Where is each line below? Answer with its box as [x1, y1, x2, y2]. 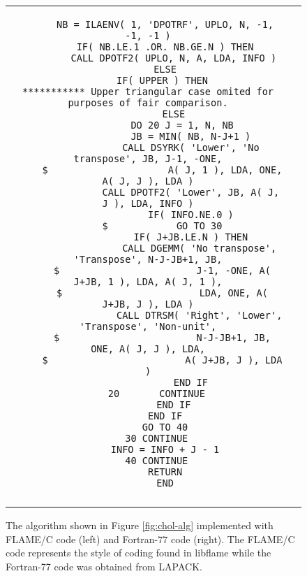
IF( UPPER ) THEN [116, 75, 208, 86]
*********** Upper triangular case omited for [22, 86, 274, 97]
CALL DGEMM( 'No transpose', [122, 243, 277, 254]
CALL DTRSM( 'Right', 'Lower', [116, 310, 283, 321]
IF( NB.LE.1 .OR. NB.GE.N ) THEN [76, 41, 254, 52]
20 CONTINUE [107, 388, 205, 399]
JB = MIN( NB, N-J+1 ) [130, 131, 251, 142]
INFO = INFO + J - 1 [110, 444, 220, 455]
